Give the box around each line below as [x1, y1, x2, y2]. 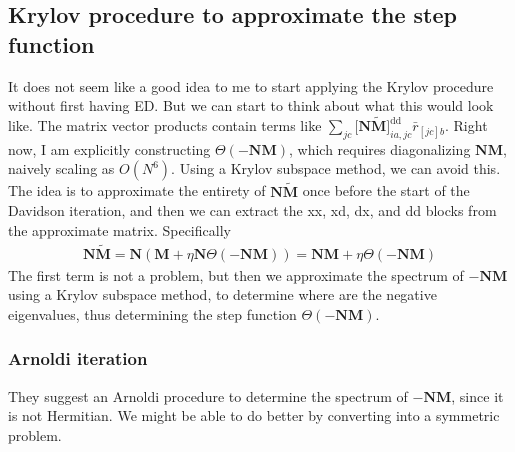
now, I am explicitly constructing [8, 138, 211, 159]
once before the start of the [302, 180, 470, 201]
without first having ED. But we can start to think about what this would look [8, 95, 494, 116]
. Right [444, 115, 488, 135]
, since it [451, 385, 504, 406]
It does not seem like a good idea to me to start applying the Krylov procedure [8, 75, 494, 96]
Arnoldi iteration [8, 346, 148, 371]
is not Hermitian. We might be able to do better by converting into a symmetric [8, 405, 500, 426]
